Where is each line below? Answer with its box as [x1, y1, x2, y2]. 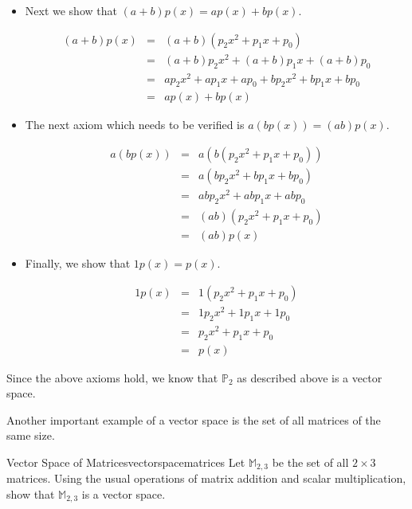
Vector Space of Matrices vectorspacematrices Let [6, 453, 245, 470]
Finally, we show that [25, 255, 131, 272]
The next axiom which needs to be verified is [25, 116, 245, 133]
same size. [6, 427, 55, 444]
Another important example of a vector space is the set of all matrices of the [6, 411, 381, 428]
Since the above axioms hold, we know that [6, 369, 218, 386]
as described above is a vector [237, 369, 383, 386]
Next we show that [25, 2, 117, 18]
